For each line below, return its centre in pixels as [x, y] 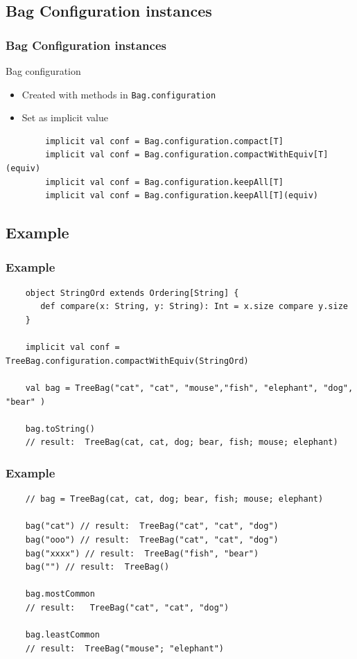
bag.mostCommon [60, 594]
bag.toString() [60, 429]
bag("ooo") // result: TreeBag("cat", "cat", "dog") [152, 539]
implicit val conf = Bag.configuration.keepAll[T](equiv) [182, 196]
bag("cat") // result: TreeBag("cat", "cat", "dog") [152, 526]
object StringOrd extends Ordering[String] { [132, 293]
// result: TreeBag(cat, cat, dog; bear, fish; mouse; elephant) [182, 442]
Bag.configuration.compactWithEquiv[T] [236, 155]
